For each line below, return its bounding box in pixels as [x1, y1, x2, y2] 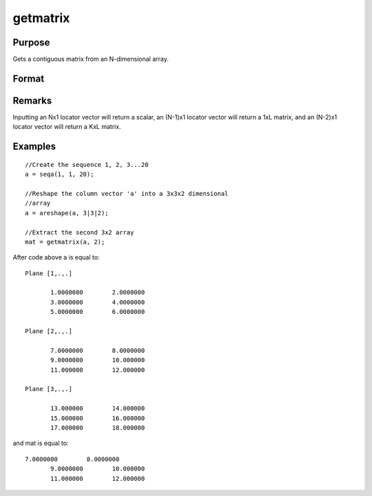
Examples [12, 141, 56, 152]
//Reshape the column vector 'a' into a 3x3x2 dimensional [25, 190, 229, 197]
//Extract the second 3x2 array [25, 228, 134, 236]
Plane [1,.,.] [25, 269, 72, 277]
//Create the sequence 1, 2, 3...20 [25, 161, 149, 168]
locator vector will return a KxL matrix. [12, 123, 121, 131]
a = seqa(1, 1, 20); [25, 170, 94, 179]
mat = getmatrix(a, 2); [25, 238, 105, 246]
